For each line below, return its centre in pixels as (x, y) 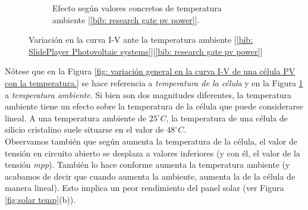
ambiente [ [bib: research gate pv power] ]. (126, 19)
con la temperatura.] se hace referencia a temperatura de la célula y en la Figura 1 (154, 82)
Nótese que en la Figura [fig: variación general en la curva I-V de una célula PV (150, 71)
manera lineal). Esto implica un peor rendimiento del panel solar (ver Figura (144, 188)
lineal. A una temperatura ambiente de (76, 117)
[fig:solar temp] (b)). (40, 199)
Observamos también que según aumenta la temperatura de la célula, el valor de (151, 141)
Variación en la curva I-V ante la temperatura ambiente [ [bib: (141, 40)
